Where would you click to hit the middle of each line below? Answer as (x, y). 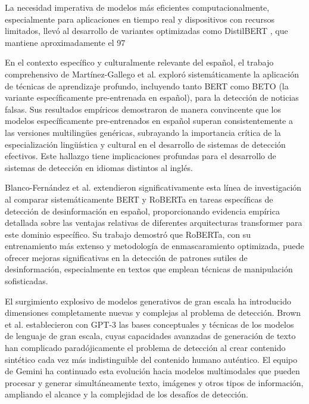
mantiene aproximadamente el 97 (65, 42)
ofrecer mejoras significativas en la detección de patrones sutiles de (126, 257)
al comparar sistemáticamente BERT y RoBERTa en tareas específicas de (139, 199)
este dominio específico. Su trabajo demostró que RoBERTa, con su (128, 234)
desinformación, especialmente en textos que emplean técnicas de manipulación (149, 269)
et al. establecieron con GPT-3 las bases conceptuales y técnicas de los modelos (149, 324)
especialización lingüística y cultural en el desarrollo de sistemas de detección (145, 144)
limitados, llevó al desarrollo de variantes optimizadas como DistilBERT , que (146, 31)
